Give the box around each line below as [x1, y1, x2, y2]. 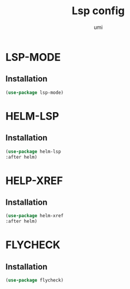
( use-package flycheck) [5, 277, 64, 284]
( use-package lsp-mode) [5, 90, 64, 96]
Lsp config [72, 4, 125, 18]
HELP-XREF [5, 174, 63, 187]
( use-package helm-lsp [5, 149, 61, 155]
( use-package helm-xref [5, 213, 64, 219]
